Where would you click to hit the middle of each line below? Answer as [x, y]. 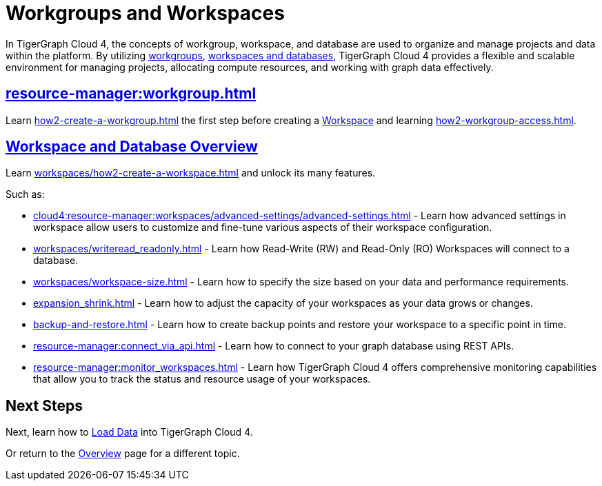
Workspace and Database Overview [132, 147]
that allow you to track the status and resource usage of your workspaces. [202, 379]
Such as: [25, 194]
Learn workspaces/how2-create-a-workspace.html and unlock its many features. [191, 173]
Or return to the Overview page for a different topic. [123, 454]
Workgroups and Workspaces [145, 13]
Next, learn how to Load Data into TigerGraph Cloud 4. [129, 432]
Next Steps [44, 405]
